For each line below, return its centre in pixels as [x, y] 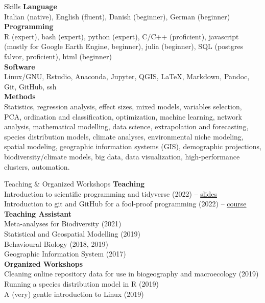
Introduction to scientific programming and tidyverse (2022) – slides [111, 193]
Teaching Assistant [38, 213]
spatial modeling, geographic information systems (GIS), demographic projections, [133, 146]
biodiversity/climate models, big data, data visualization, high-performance [122, 156]
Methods [20, 96]
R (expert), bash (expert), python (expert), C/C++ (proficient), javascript [122, 36]
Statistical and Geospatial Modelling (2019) [73, 234]
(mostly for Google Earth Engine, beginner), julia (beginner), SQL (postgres [124, 46]
